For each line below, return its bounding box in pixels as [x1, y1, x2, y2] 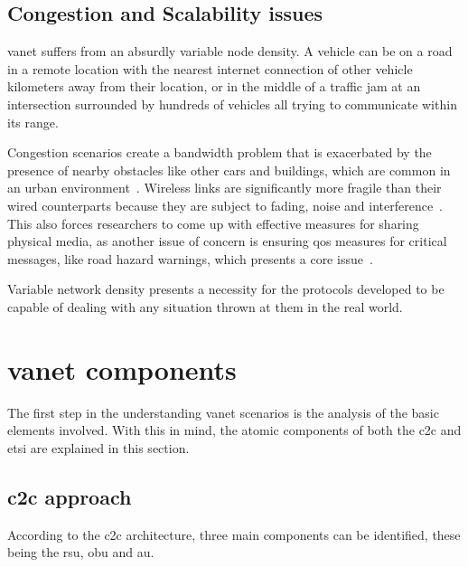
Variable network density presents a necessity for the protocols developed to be [7, 279, 445, 298]
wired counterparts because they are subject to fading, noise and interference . [7, 195, 444, 214]
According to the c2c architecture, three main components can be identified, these [7, 524, 461, 543]
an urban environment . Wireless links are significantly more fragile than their [7, 178, 442, 197]
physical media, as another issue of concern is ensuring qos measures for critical [7, 232, 447, 250]
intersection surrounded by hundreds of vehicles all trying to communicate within [7, 94, 457, 113]
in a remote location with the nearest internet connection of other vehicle [7, 59, 413, 78]
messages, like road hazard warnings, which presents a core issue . [7, 249, 373, 268]
